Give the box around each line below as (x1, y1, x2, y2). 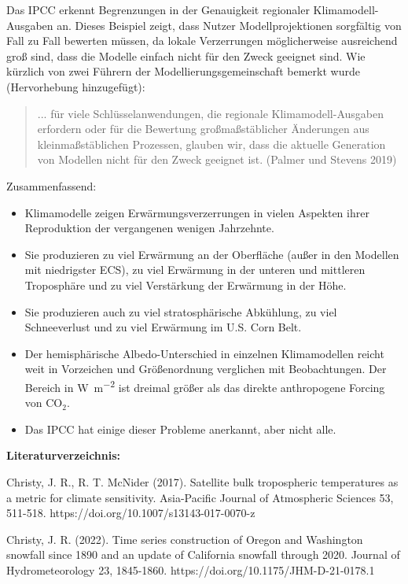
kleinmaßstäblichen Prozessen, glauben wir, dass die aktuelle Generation (37, 135, 386, 152)
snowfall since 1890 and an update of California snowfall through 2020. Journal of (6, 546, 400, 563)
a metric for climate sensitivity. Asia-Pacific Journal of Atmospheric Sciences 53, (6, 489, 394, 505)
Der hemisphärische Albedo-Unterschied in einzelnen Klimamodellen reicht (24, 345, 384, 361)
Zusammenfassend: (6, 177, 97, 194)
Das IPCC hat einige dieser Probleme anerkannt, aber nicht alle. (24, 420, 336, 437)
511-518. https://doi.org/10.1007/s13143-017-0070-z (6, 505, 255, 521)
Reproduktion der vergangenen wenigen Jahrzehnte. (24, 220, 274, 236)
